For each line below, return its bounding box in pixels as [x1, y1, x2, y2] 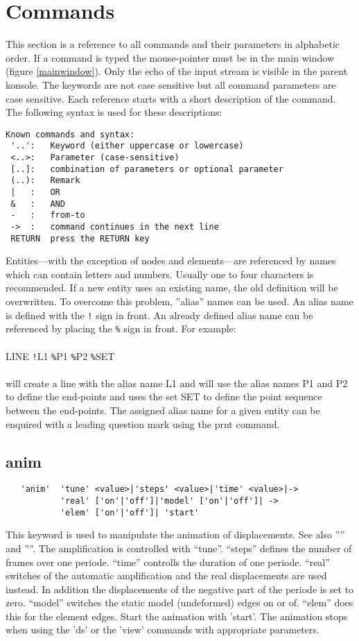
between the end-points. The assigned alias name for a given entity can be [6, 402, 320, 417]
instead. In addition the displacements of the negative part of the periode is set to [6, 581, 354, 596]
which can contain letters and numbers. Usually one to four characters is [6, 266, 314, 281]
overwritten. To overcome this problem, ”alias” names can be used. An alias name [6, 294, 353, 309]
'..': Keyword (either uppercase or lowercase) [10, 141, 244, 151]
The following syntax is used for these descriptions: [6, 105, 222, 119]
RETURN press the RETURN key [10, 233, 150, 243]
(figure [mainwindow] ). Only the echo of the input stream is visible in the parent [6, 64, 348, 78]
